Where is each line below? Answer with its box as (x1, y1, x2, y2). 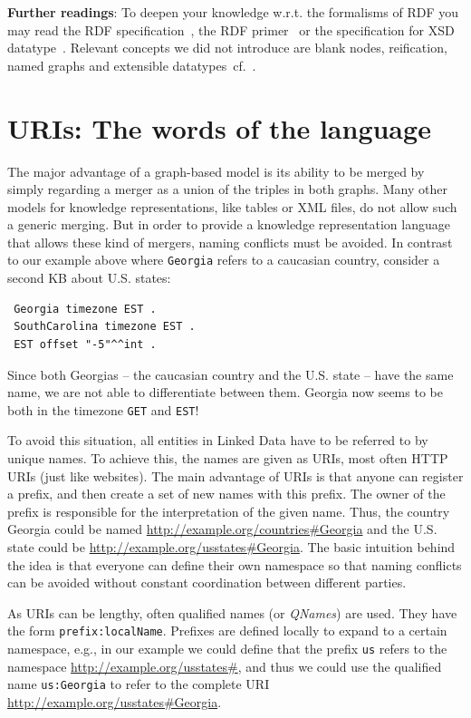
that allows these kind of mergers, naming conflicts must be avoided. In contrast (7, 232, 453, 251)
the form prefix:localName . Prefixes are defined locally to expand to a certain (7, 621, 447, 640)
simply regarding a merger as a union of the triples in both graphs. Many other (7, 179, 447, 199)
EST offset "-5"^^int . (14, 337, 157, 351)
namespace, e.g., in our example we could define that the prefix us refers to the (7, 638, 447, 657)
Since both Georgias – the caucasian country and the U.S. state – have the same (7, 364, 454, 383)
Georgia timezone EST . (14, 302, 157, 315)
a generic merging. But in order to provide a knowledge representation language (7, 215, 450, 234)
